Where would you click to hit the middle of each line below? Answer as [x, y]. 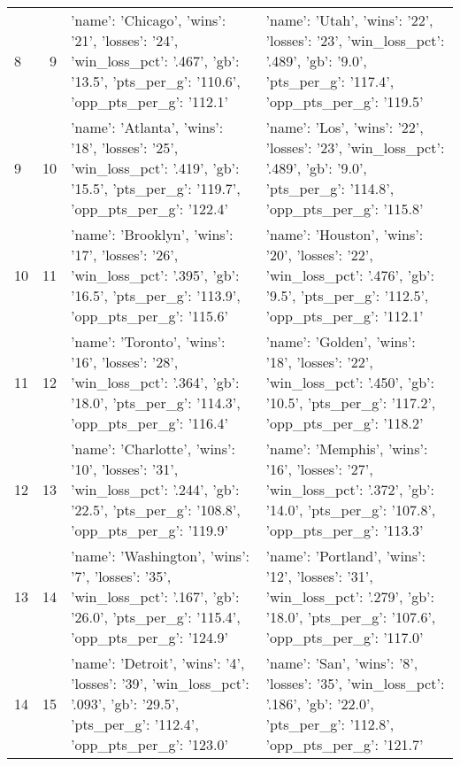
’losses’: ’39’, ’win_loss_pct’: [160, 683]
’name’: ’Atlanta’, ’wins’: [147, 127]
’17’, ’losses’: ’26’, [125, 255]
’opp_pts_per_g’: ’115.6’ [149, 316]
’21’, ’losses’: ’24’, [125, 40]
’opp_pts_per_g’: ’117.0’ [345, 637]
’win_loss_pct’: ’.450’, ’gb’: [350, 382]
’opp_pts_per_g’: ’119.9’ [149, 530]
